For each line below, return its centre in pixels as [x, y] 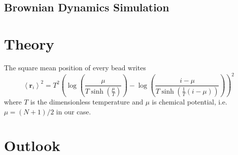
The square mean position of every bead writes [75, 67]
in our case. [73, 111]
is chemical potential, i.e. [190, 102]
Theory [29, 43]
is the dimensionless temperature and [87, 102]
